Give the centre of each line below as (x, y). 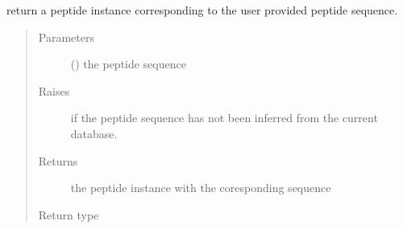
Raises (54, 90)
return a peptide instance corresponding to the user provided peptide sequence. (202, 10)
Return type (69, 214)
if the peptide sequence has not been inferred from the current (224, 118)
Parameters (66, 37)
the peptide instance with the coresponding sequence (201, 188)
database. (94, 133)
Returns (58, 160)
